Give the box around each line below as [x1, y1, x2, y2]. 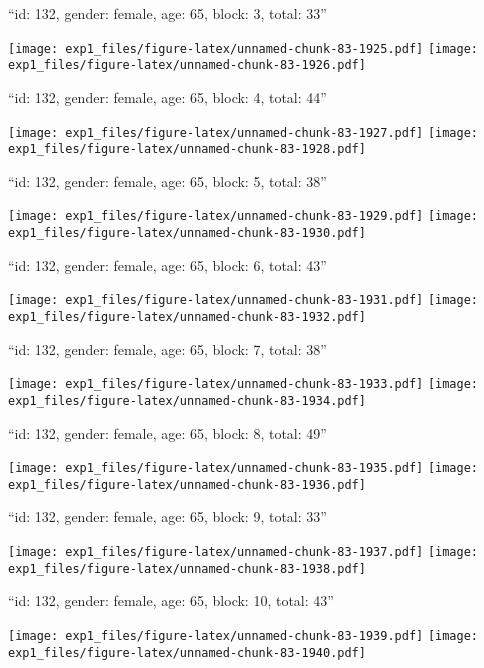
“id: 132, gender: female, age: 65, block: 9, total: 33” [8, 506, 327, 527]
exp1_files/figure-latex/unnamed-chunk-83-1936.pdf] [8, 477, 366, 492]
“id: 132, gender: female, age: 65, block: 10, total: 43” [8, 590, 334, 611]
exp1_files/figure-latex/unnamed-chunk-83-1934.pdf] [8, 393, 366, 408]
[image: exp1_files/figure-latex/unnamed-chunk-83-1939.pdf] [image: [8, 628, 479, 643]
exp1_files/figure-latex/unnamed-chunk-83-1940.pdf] [8, 645, 366, 660]
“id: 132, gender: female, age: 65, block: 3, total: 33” [8, 3, 327, 23]
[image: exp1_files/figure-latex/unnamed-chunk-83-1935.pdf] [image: [8, 461, 479, 476]
